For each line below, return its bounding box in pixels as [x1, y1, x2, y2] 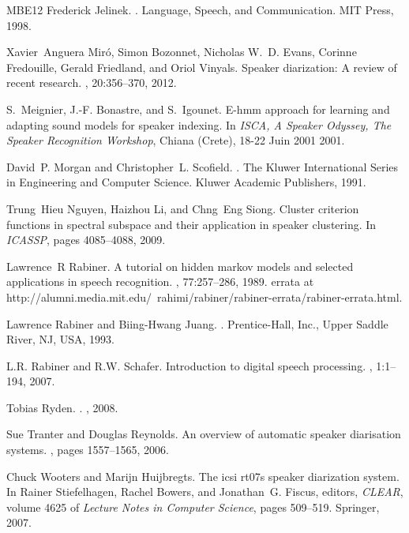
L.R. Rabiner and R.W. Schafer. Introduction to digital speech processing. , [6, 357, 373, 373]
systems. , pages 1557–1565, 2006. [6, 441, 169, 458]
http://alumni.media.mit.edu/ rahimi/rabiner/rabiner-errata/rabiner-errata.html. [6, 288, 403, 305]
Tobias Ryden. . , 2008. [6, 399, 118, 415]
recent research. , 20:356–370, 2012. [6, 74, 177, 91]
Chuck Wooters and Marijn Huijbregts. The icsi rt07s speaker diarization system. [6, 467, 400, 484]
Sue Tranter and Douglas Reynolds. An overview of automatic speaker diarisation [6, 426, 401, 442]
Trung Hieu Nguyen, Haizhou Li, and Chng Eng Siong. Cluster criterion [6, 200, 359, 216]
